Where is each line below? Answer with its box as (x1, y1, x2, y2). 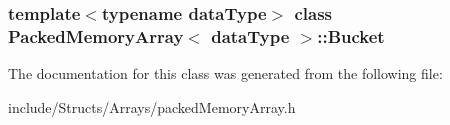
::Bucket (317, 23, 385, 48)
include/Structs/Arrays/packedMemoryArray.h (8, 96, 296, 117)
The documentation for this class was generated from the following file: (8, 63, 443, 84)
